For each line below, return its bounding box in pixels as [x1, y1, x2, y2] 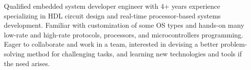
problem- [220, 39, 247, 49]
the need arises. [4, 58, 50, 68]
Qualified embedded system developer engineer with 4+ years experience [4, 1, 220, 11]
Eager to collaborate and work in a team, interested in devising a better [4, 39, 218, 49]
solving [4, 48, 25, 58]
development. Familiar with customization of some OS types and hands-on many [4, 20, 245, 30]
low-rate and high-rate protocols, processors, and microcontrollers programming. [4, 29, 243, 39]
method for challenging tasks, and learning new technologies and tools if [27, 48, 242, 58]
